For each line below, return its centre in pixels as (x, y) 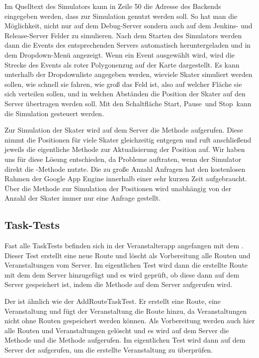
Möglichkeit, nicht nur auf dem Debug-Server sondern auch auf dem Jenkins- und (129, 26)
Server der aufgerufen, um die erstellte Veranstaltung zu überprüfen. (109, 350)
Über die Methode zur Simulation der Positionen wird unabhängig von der (118, 188)
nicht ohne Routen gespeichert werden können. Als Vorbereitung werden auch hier (130, 321)
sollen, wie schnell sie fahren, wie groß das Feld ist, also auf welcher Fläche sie (123, 84)
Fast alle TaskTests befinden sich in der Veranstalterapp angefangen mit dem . (124, 246)
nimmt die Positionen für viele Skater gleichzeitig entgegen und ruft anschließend (128, 139)
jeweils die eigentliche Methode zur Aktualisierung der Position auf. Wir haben (125, 149)
